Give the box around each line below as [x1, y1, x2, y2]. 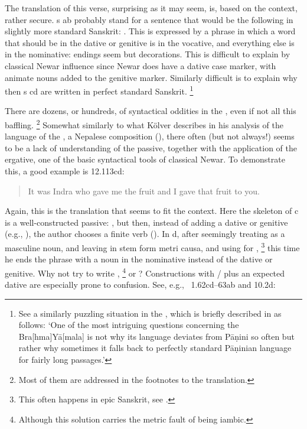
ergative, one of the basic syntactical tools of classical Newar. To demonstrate [5, 153, 285, 165]
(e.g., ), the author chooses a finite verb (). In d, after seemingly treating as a [5, 227, 285, 240]
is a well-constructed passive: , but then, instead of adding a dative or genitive [5, 216, 288, 228]
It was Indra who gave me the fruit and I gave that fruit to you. [28, 184, 260, 197]
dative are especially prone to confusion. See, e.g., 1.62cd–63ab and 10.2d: [5, 278, 276, 291]
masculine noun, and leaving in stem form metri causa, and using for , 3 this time [5, 240, 300, 253]
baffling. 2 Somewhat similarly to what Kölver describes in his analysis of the [5, 117, 283, 131]
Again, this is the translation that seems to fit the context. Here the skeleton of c [5, 204, 299, 217]
